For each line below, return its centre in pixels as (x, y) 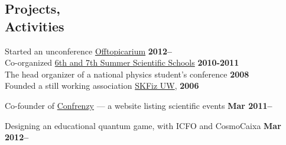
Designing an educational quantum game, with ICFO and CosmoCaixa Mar (143, 125)
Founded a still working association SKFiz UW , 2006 (102, 86)
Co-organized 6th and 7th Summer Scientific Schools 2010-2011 (122, 62)
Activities (35, 26)
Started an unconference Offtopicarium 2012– (89, 51)
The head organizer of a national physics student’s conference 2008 (127, 74)
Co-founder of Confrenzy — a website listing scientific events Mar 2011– (139, 105)
